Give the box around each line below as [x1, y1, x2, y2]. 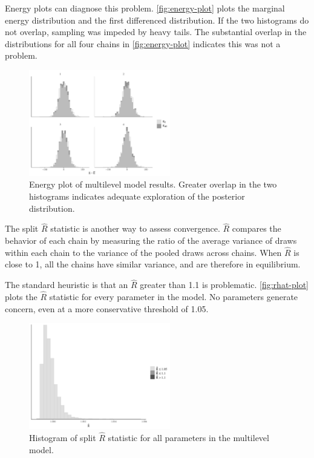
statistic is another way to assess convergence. [50, 222, 220, 235]
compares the [232, 222, 281, 235]
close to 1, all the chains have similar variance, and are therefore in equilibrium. [5, 258, 301, 270]
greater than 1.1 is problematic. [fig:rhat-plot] [140, 278, 309, 291]
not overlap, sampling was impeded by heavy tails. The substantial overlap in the [5, 25, 307, 38]
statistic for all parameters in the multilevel [108, 431, 269, 443]
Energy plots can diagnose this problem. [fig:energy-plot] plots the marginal [5, 2, 285, 14]
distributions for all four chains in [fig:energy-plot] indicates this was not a [5, 37, 281, 50]
